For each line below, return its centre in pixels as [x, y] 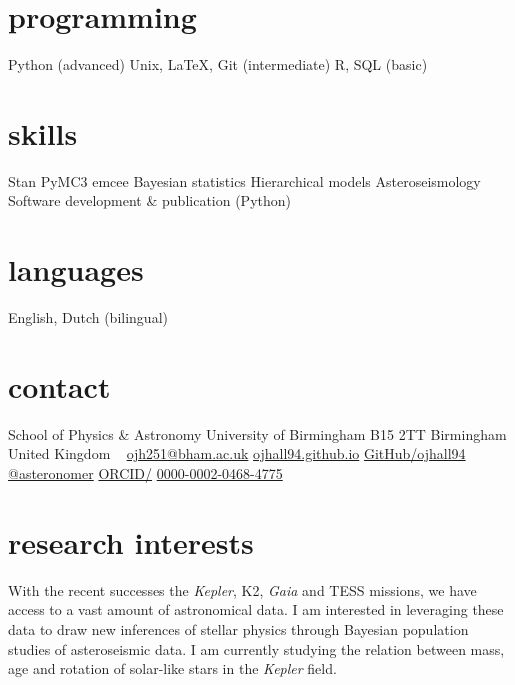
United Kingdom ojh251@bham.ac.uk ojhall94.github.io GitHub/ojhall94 [237, 453]
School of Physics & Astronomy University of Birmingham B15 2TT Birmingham [257, 433]
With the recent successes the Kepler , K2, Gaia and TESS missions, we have [242, 589]
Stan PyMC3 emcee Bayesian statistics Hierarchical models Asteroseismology [244, 180]
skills [43, 132]
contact [59, 385]
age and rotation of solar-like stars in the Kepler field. [172, 668]
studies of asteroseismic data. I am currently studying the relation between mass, [256, 648]
